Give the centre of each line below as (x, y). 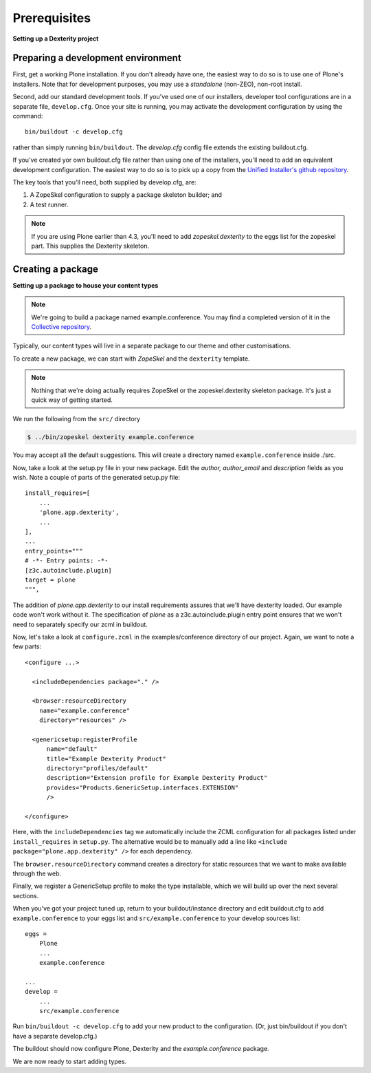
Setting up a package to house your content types (86, 285)
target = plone (50, 580)
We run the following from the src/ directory (77, 419)
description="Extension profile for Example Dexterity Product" (157, 778)
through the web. (37, 873)
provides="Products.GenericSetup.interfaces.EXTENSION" (143, 787)
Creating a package (56, 269)
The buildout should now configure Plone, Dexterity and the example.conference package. (141, 1049)
